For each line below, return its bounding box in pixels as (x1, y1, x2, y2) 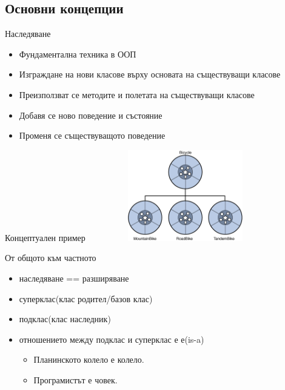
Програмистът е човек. (33, 373, 118, 386)
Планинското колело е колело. (33, 353, 144, 366)
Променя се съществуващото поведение (19, 129, 166, 142)
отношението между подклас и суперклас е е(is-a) (19, 332, 204, 345)
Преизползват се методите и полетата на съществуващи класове (19, 88, 255, 101)
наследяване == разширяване (19, 271, 129, 284)
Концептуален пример (5, 231, 85, 243)
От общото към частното (5, 251, 96, 264)
